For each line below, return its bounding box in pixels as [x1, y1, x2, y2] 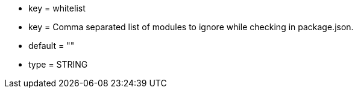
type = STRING [28, 59, 88, 69]
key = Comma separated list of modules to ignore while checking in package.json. [28, 22, 354, 32]
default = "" [28, 40, 75, 51]
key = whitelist [28, 3, 86, 13]
